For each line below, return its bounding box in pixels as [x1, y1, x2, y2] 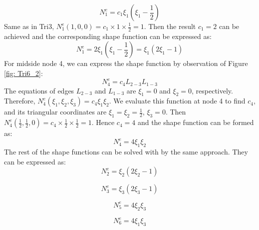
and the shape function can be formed [137, 117, 254, 127]
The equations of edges [4, 85, 74, 95]
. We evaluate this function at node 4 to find [109, 95, 246, 106]
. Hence [91, 117, 115, 127]
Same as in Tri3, [4, 21, 54, 31]
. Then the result [144, 21, 196, 31]
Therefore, [4, 95, 35, 106]
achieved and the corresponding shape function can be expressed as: [4, 30, 212, 41]
